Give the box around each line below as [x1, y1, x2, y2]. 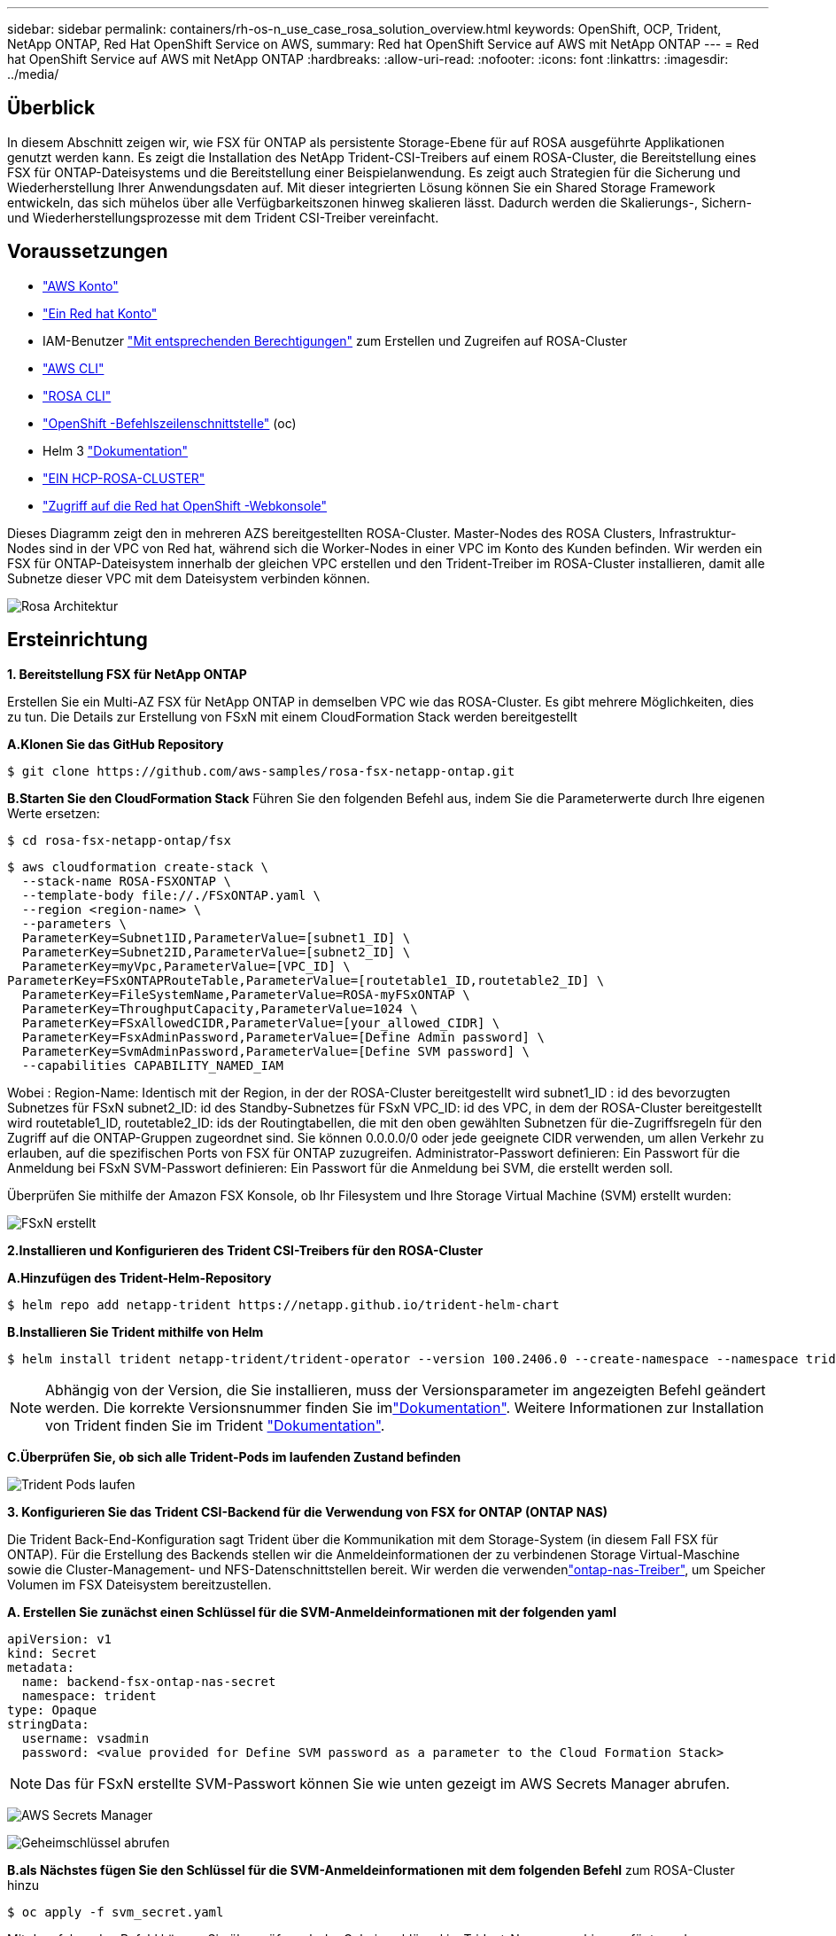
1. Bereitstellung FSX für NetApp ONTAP [7, 666, 247, 682]
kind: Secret [7, 1645, 97, 1660]
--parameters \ [21, 916, 127, 931]
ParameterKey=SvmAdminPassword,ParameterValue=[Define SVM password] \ [21, 1043, 530, 1058]
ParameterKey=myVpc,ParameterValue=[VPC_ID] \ [21, 958, 351, 973]
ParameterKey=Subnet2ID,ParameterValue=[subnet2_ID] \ [21, 944, 411, 959]
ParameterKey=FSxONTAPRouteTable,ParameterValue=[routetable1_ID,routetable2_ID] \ [7, 972, 605, 988]
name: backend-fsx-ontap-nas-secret [21, 1674, 276, 1689]
